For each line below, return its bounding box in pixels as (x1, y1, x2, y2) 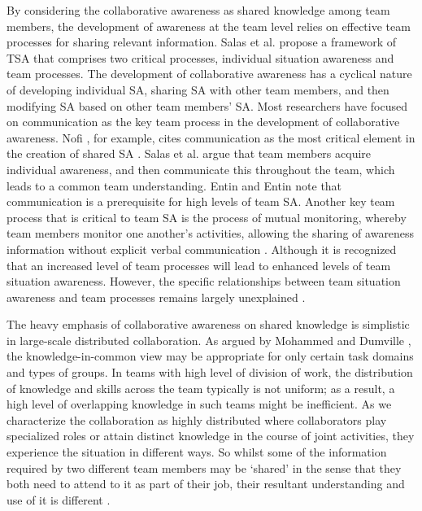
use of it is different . (7, 491, 111, 508)
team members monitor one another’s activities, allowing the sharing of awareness (7, 225, 415, 242)
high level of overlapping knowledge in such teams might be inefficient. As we (7, 395, 392, 413)
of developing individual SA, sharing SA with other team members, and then (7, 81, 389, 98)
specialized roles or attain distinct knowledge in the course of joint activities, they (7, 427, 415, 444)
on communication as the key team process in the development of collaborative (7, 113, 400, 130)
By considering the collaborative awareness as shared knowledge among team (7, 2, 390, 18)
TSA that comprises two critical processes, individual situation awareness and (7, 49, 394, 66)
